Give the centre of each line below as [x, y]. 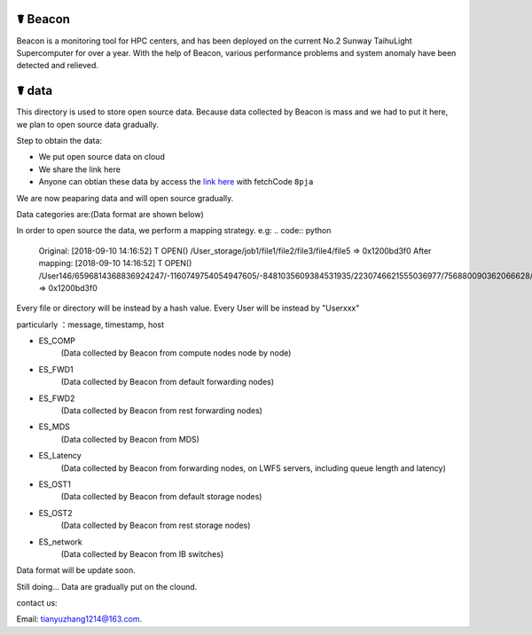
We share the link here [80, 169]
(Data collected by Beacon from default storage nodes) [161, 497]
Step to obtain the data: [59, 140]
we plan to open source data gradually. [88, 124]
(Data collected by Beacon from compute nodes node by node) [176, 353]
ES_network [61, 542]
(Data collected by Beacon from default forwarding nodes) [168, 382]
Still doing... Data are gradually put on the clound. [107, 586]
